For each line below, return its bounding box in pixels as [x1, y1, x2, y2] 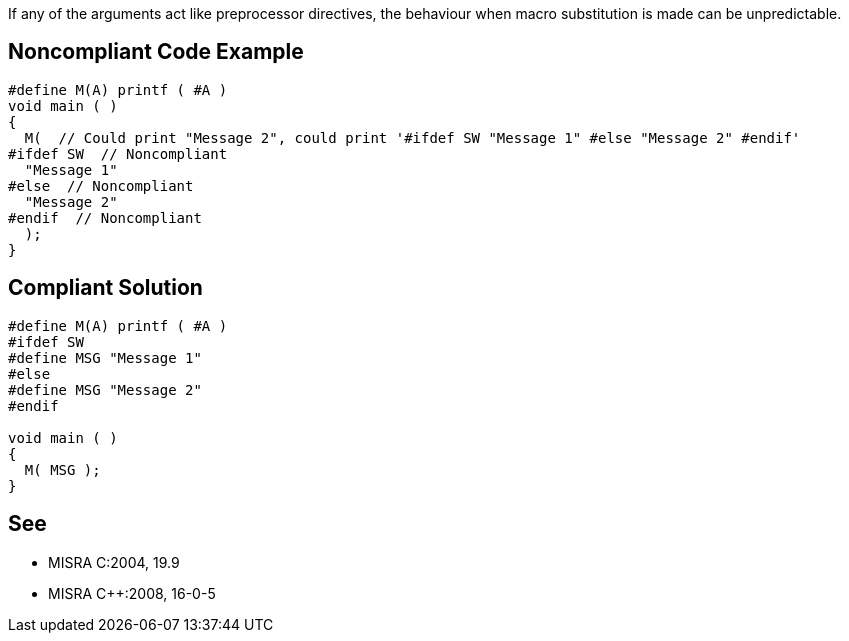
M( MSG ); [24, 461, 101, 478]
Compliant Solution [8, 275, 203, 301]
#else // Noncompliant [8, 177, 194, 194]
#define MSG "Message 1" [8, 349, 202, 366]
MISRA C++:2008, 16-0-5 [48, 584, 216, 602]
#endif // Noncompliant [8, 209, 202, 226]
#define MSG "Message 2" [8, 381, 202, 398]
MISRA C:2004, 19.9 [48, 553, 180, 571]
